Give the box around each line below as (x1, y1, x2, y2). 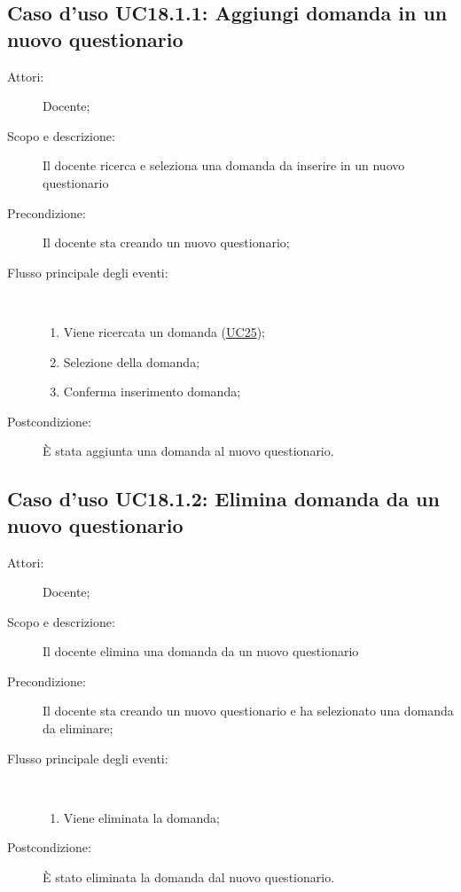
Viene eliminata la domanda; (63, 808, 220, 826)
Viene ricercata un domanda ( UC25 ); (63, 322, 265, 340)
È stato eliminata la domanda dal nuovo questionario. (43, 868, 335, 887)
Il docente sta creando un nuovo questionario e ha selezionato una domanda (43, 701, 454, 720)
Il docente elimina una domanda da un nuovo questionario (43, 642, 359, 661)
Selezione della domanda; (63, 352, 200, 371)
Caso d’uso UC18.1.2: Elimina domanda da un (7, 485, 440, 513)
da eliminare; (43, 719, 113, 738)
